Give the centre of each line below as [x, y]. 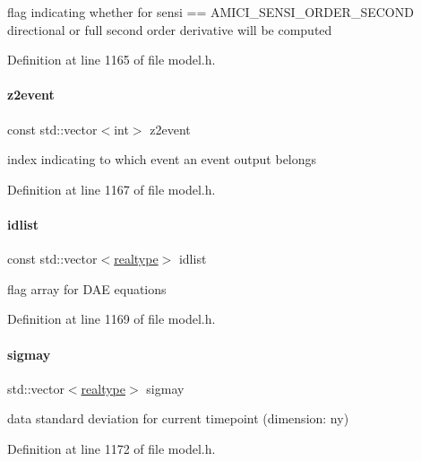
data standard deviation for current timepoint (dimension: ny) [178, 418]
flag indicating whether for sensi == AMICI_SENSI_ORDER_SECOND [210, 12]
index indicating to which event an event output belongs [162, 159]
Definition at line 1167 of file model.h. [112, 189]
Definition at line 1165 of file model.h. [112, 60]
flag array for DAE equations [87, 288]
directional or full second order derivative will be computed [170, 29]
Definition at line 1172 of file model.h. [112, 448]
